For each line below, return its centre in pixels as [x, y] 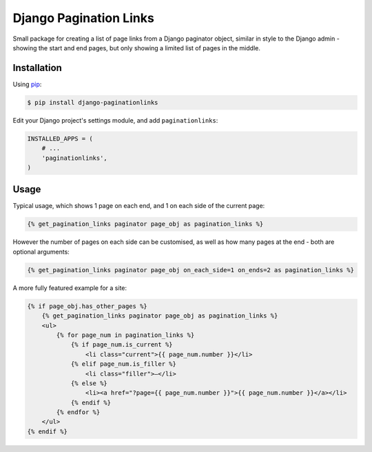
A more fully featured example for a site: [70, 288]
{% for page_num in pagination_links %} [125, 335]
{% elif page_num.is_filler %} [124, 364]
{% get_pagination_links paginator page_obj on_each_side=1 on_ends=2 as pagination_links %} [191, 270]
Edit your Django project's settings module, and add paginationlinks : [115, 120]
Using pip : [27, 84]
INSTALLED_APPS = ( [60, 138]
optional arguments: [41, 251]
